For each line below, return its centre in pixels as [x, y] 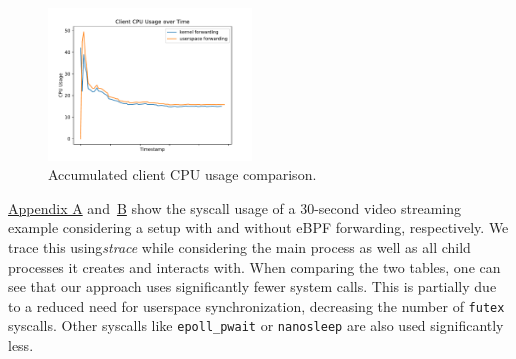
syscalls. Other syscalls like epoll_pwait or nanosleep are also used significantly [256, 325]
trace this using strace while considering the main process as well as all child [239, 247]
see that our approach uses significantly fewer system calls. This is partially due [252, 286]
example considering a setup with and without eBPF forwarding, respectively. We [258, 227]
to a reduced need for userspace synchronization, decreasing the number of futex [256, 305]
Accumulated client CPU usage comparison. [182, 174]
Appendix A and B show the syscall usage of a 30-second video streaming [234, 207]
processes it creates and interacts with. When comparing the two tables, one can [254, 266]
